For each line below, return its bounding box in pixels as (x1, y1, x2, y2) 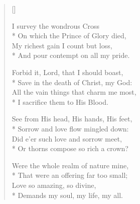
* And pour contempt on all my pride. (12, 50, 130, 60)
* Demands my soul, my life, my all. (12, 189, 123, 200)
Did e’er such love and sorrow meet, (12, 133, 122, 144)
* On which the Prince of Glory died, (12, 30, 126, 41)
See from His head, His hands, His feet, (12, 113, 132, 124)
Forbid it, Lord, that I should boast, (12, 66, 123, 77)
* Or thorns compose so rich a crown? (12, 143, 128, 154)
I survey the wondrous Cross (12, 20, 100, 31)
